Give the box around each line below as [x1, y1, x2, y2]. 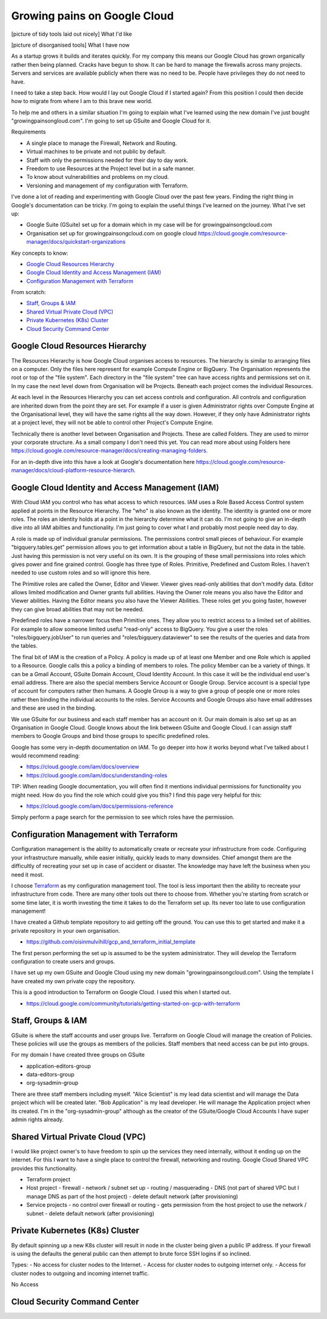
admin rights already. [11, 1116, 64, 1123]
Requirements [11, 128, 46, 136]
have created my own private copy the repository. [11, 977, 136, 985]
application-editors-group [26, 1062, 91, 1070]
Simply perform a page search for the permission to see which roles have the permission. [11, 813, 234, 821]
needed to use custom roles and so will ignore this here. [11, 569, 151, 576]
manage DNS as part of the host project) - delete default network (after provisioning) [26, 1192, 239, 1200]
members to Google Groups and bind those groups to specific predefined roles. [11, 733, 210, 740]
